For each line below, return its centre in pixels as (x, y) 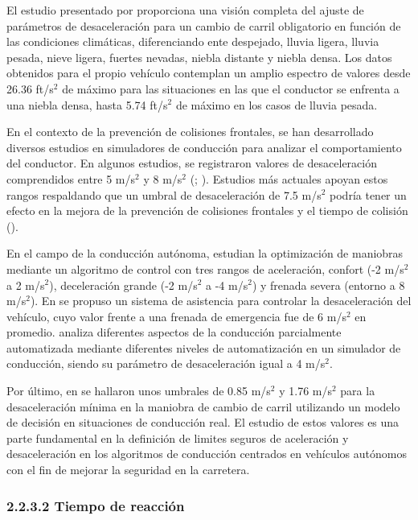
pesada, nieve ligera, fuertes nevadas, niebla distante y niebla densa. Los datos (199, 57)
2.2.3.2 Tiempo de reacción (96, 505)
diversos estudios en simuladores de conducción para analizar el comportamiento (204, 147)
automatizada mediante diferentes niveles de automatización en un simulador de (204, 347)
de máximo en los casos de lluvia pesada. (277, 104)
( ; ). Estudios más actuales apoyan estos (289, 178)
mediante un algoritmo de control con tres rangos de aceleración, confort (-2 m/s (205, 268)
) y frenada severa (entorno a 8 (328, 285)
